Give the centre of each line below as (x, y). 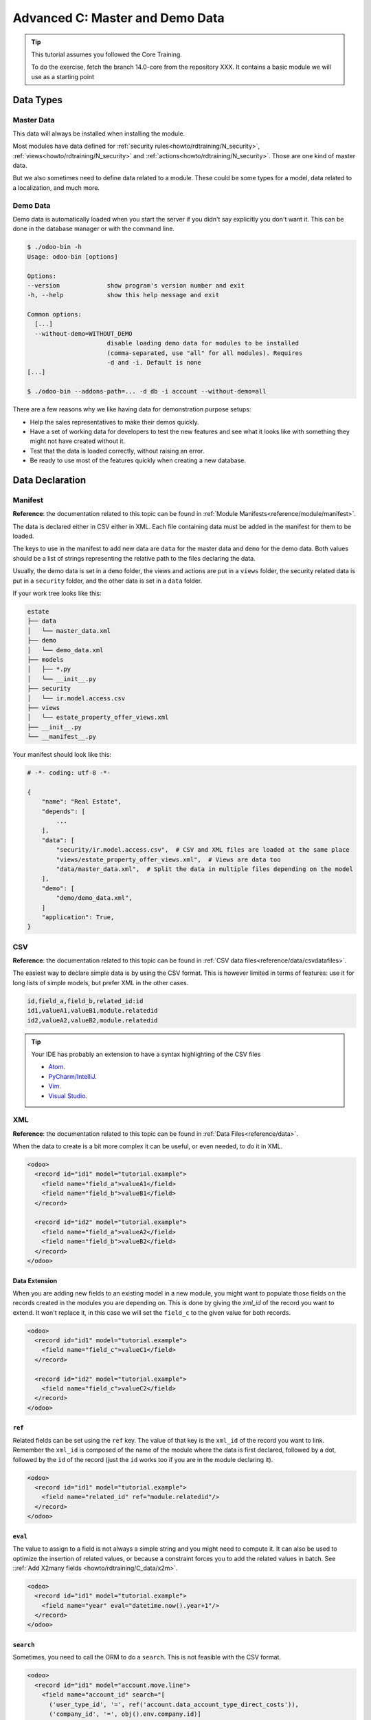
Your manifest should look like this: (62, 755)
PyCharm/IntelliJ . (73, 1076)
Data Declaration (49, 480)
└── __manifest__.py (61, 737)
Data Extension (35, 1280)
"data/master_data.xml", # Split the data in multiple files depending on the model (205, 869)
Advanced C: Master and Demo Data (119, 18)
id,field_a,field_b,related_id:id (85, 1001)
